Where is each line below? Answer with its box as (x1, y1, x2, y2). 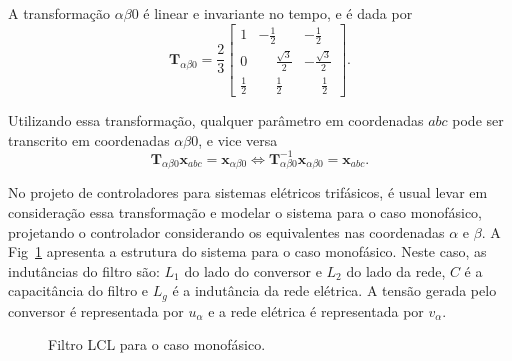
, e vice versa (198, 129, 278, 150)
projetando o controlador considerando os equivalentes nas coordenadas (8, 221, 445, 242)
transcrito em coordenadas (8, 129, 170, 150)
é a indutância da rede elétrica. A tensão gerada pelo (172, 280, 497, 301)
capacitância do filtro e (8, 280, 149, 301)
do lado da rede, (346, 260, 446, 281)
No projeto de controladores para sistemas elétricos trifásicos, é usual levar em (8, 182, 488, 203)
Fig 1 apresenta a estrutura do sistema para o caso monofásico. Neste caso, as (8, 241, 487, 262)
